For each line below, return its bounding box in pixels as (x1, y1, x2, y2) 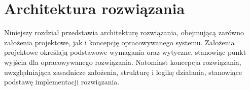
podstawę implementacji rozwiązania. (4, 76, 120, 87)
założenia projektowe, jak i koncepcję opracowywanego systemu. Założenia (4, 37, 235, 47)
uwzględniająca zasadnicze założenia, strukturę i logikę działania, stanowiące (4, 66, 242, 77)
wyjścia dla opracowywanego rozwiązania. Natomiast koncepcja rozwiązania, (4, 56, 241, 67)
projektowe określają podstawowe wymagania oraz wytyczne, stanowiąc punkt (4, 47, 246, 57)
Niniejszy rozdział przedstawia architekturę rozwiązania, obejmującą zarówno (4, 27, 244, 38)
